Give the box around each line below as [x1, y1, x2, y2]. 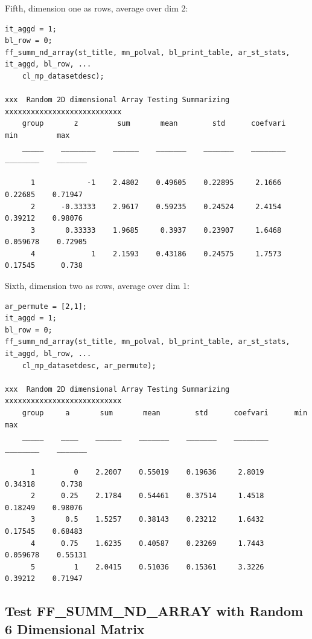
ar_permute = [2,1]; [5, 302, 88, 311]
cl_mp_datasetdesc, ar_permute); [22, 361, 156, 370]
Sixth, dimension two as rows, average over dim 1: [5, 279, 189, 292]
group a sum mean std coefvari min [22, 409, 308, 417]
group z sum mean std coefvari [22, 119, 286, 128]
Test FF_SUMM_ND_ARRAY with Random [5, 602, 304, 620]
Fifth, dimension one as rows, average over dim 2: [5, 2, 188, 14]
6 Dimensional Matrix [5, 619, 145, 638]
